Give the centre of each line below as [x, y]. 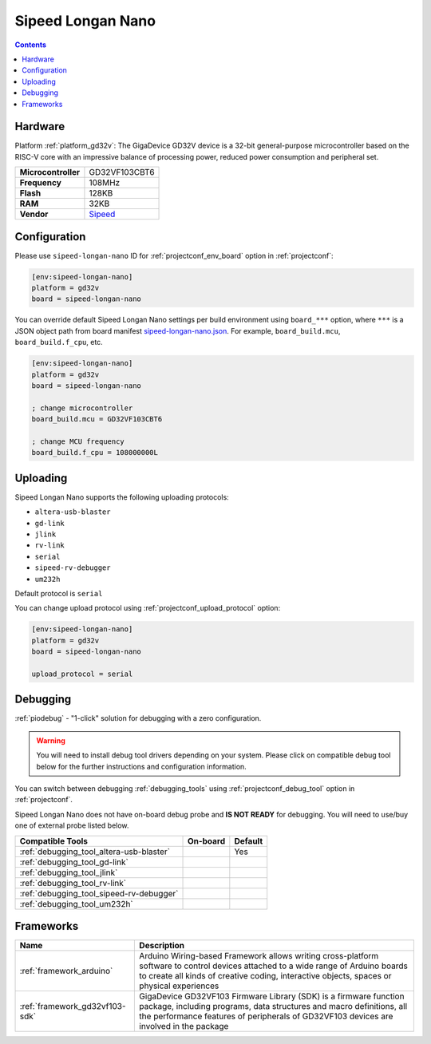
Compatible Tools [53, 840]
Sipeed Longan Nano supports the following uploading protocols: [122, 497]
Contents [31, 45]
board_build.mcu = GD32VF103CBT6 [97, 419]
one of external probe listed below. [72, 825]
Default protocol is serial [59, 593]
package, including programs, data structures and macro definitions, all [273, 1006]
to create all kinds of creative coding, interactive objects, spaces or [265, 976]
